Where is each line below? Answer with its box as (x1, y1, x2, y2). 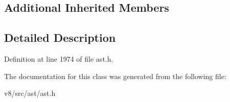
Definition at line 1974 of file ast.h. (4, 53, 113, 64)
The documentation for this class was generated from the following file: (4, 70, 226, 81)
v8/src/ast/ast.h (4, 88, 56, 98)
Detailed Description (4, 30, 116, 45)
